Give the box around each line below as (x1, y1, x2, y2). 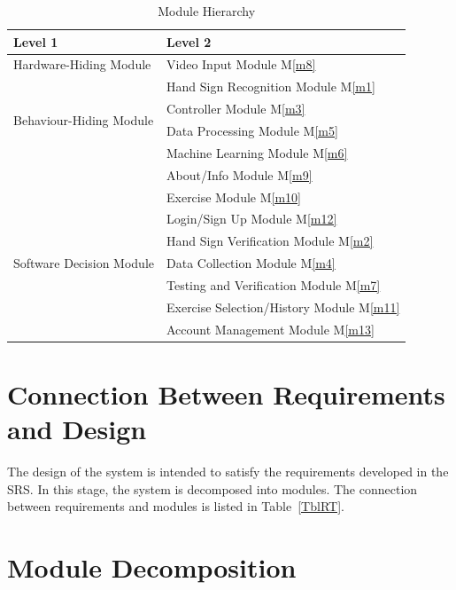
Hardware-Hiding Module (13, 55, 151, 74)
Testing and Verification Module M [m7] (166, 275, 381, 294)
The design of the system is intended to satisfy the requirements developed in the (7, 461, 449, 480)
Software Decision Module (13, 254, 154, 272)
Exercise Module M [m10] (166, 187, 301, 206)
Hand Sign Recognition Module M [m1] (166, 77, 375, 96)
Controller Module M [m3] (166, 99, 305, 118)
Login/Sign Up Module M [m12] (166, 209, 337, 228)
